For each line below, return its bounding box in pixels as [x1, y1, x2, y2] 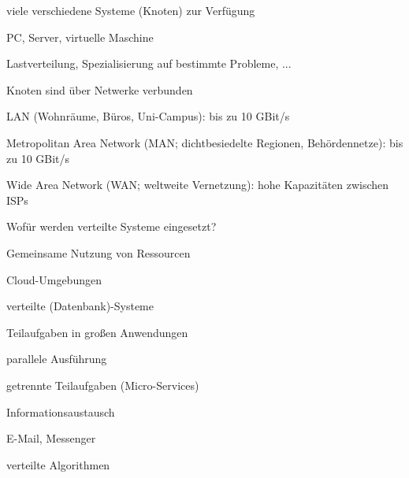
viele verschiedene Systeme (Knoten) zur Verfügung [6, 2, 255, 18]
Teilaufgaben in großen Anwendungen [6, 324, 188, 340]
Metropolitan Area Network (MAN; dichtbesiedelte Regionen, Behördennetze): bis [6, 134, 403, 150]
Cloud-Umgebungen [6, 271, 102, 287]
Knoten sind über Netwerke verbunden [6, 81, 193, 98]
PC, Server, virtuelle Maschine [6, 28, 154, 45]
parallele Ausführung [6, 350, 107, 367]
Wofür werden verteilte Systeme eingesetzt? [6, 218, 217, 235]
